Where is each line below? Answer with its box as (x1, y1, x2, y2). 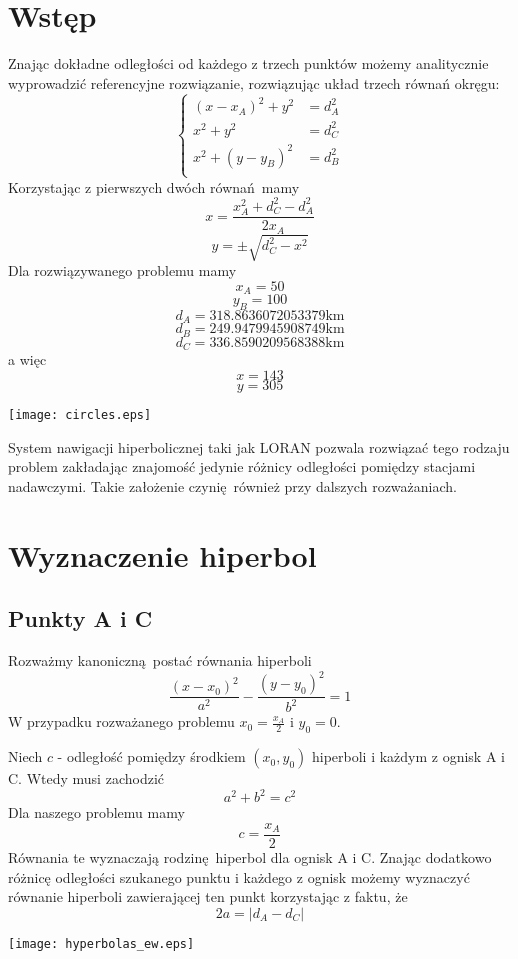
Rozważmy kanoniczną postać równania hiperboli (8, 649, 312, 670)
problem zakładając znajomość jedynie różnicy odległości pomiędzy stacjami (8, 456, 476, 477)
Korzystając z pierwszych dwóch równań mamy (8, 176, 300, 197)
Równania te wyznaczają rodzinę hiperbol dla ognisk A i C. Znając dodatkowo (8, 847, 492, 867)
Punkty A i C (8, 603, 153, 634)
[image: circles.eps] (8, 407, 152, 422)
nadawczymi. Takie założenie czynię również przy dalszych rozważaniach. (8, 475, 457, 496)
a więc (8, 349, 47, 370)
